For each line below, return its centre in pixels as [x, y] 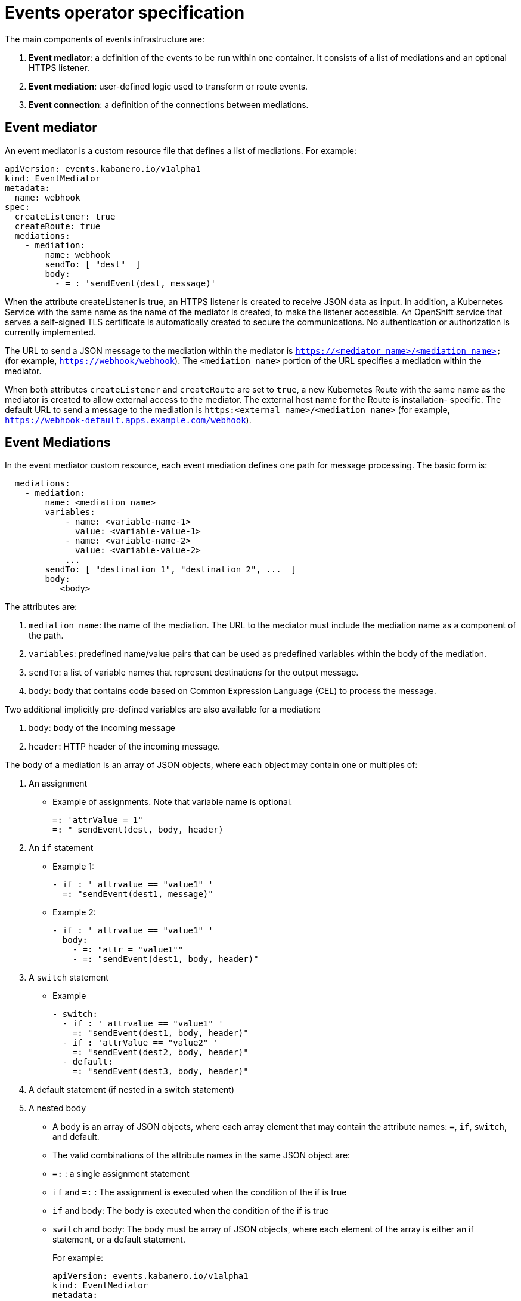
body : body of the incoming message [102, 728]
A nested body [58, 1108]
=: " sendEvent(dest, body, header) [138, 830]
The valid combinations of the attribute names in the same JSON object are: [201, 1155]
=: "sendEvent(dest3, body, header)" [160, 1072]
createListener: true [65, 216]
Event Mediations [58, 443]
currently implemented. [50, 332]
